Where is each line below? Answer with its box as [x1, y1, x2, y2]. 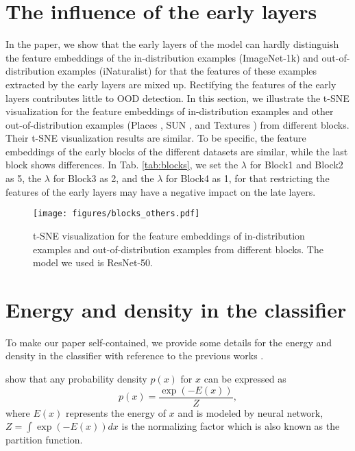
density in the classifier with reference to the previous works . [5, 348, 264, 363]
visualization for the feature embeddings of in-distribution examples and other [5, 104, 334, 118]
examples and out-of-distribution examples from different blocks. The [33, 242, 323, 256]
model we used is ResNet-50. [33, 255, 153, 270]
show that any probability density [5, 372, 147, 385]
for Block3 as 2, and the [53, 171, 154, 185]
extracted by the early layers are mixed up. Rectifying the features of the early [5, 77, 336, 91]
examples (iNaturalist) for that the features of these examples [58, 64, 317, 78]
